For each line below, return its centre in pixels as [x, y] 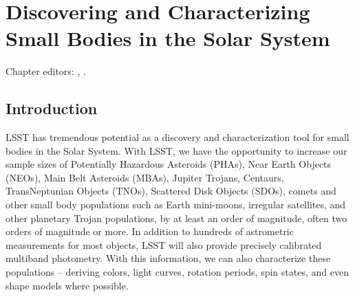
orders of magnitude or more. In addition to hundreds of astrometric [150, 231]
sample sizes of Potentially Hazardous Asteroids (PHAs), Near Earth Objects [169, 164]
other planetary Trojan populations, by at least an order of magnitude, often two [176, 218]
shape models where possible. [67, 285]
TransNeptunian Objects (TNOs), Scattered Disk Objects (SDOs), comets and [171, 191]
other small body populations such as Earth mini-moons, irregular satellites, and [176, 205]
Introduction [52, 108]
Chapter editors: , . [46, 71]
